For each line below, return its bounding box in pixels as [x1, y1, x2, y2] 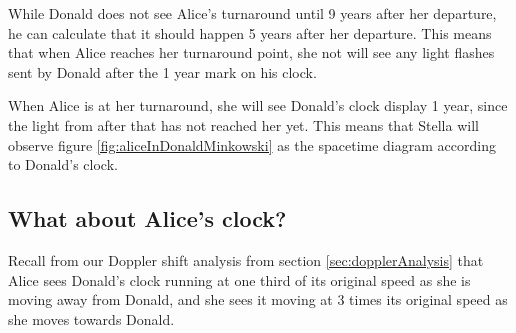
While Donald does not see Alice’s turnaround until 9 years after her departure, [8, 3, 497, 23]
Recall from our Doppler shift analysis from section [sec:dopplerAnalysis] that [8, 249, 484, 270]
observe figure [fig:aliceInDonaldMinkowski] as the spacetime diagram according [8, 134, 496, 155]
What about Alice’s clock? [8, 203, 287, 234]
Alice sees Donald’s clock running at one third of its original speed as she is [8, 269, 471, 290]
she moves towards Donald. [8, 308, 175, 329]
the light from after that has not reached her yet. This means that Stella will [8, 114, 479, 135]
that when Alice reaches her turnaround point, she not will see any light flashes [8, 42, 495, 63]
